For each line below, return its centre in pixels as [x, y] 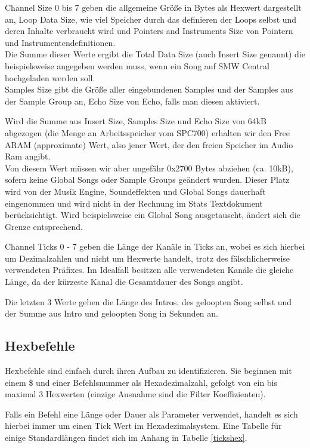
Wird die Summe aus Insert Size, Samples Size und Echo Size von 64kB [136, 121]
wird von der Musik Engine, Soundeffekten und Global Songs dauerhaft [135, 191]
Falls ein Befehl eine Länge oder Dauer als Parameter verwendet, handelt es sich [151, 414]
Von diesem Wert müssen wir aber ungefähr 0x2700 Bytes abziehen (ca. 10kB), [149, 168]
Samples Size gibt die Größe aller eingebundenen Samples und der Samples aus [149, 89]
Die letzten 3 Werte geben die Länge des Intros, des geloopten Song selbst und [148, 301]
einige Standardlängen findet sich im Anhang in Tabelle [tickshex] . [126, 438]
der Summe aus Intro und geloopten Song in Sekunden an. [111, 313]
